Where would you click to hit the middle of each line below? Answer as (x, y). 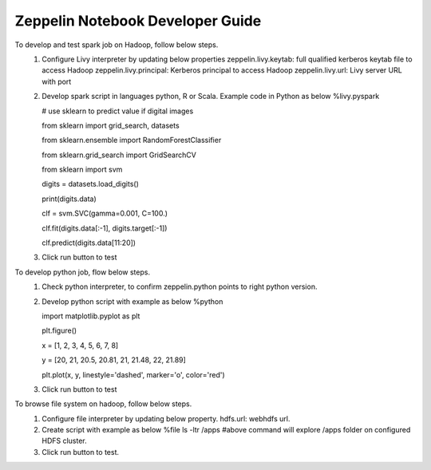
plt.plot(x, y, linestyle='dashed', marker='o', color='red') (133, 374)
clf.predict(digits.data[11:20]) (89, 243)
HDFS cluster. (64, 441)
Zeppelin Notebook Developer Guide (138, 21)
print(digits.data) (69, 199)
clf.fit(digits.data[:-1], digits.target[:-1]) (105, 228)
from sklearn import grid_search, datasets (111, 125)
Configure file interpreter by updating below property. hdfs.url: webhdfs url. (166, 418)
